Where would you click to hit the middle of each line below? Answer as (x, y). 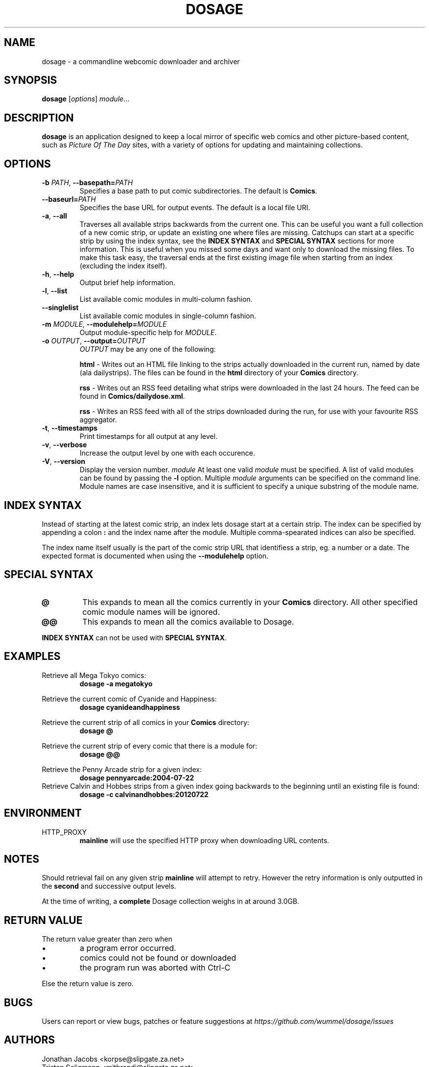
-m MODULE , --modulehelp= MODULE (104, 324)
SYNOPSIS (31, 80)
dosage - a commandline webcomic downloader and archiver (141, 61)
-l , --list (55, 291)
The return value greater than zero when (107, 939)
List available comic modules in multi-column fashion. (166, 299)
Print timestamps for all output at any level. (148, 436)
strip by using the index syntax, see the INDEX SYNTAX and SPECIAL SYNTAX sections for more (237, 241)
